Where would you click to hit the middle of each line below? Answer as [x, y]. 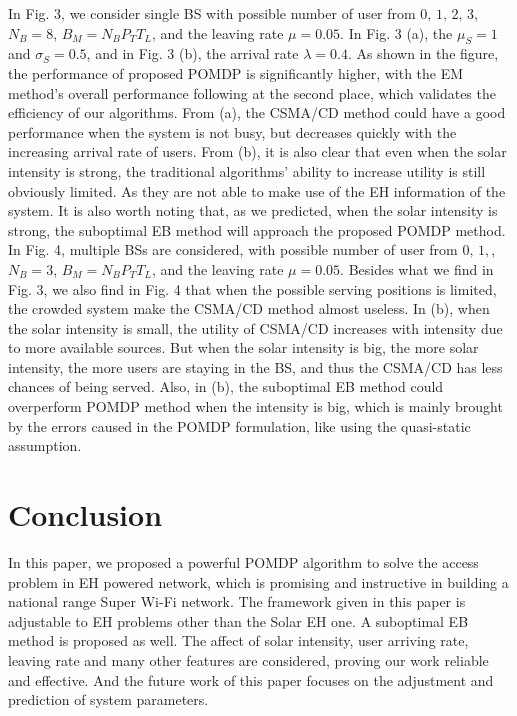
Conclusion [85, 514]
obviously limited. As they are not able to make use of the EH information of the [257, 190]
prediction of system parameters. [108, 699]
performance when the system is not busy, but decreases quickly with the [232, 131]
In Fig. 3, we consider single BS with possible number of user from [212, 13]
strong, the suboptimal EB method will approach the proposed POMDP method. [257, 229]
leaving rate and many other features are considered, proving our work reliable [248, 659]
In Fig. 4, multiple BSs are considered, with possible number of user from [233, 249]
